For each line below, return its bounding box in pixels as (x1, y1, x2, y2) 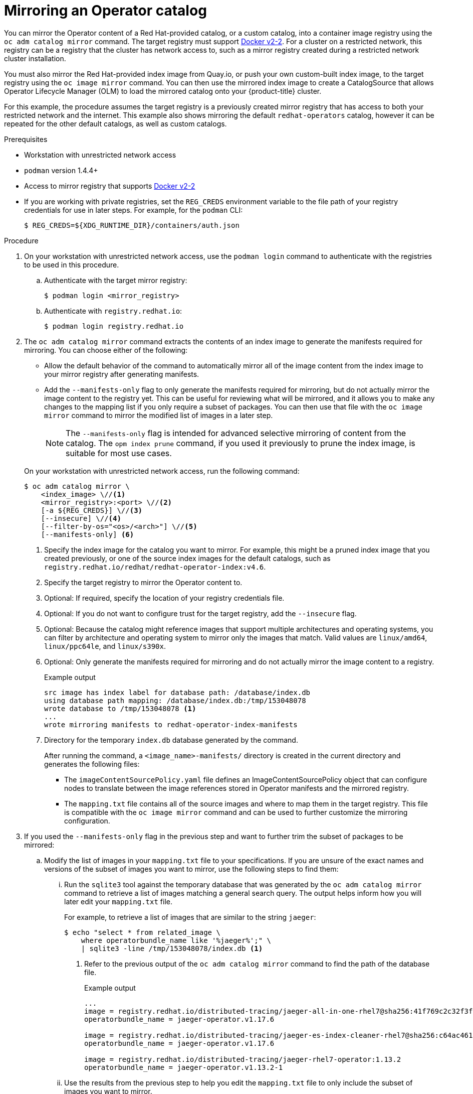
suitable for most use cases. (66, 448, 172, 458)
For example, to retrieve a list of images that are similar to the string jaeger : (64, 912, 316, 921)
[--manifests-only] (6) (41, 530, 134, 538)
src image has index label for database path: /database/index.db (44, 688, 311, 697)
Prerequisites (4, 134, 48, 144)
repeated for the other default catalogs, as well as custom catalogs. (4, 119, 227, 128)
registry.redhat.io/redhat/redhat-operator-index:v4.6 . (44, 562, 266, 571)
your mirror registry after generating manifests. (44, 369, 199, 378)
